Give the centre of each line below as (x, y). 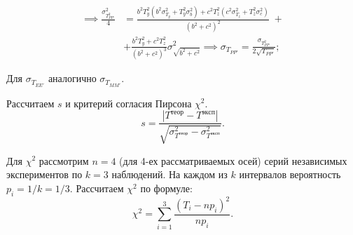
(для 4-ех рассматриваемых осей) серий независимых (233, 160)
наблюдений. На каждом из (169, 174)
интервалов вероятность (290, 174)
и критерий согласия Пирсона (129, 103)
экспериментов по (44, 174)
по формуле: (166, 188)
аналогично (72, 78)
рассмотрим (64, 160)
